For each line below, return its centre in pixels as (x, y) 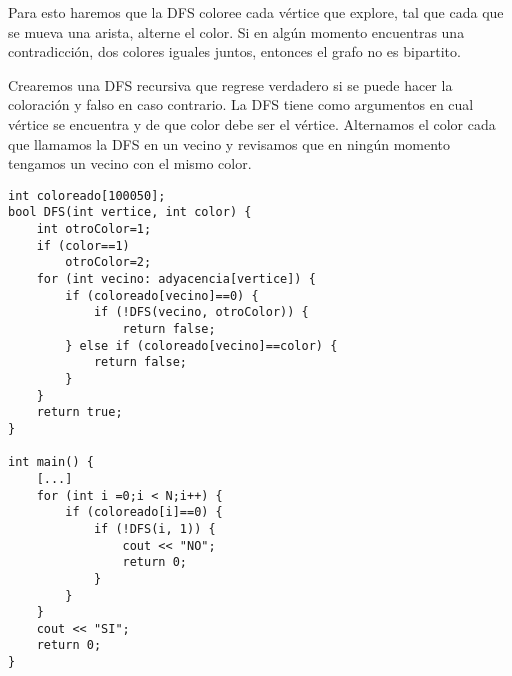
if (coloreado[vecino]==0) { (162, 295)
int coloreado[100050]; (87, 195)
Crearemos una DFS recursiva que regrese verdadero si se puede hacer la (230, 84)
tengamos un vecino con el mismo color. (130, 163)
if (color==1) (83, 245)
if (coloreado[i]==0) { (144, 512)
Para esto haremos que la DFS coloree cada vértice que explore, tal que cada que (256, 12)
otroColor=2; (108, 262)
